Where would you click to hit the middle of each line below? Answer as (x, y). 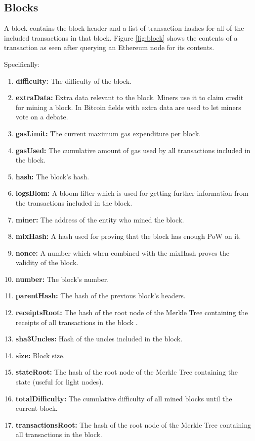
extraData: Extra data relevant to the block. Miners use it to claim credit (129, 97)
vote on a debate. (42, 117)
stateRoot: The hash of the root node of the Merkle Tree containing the (127, 372)
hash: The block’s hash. (52, 176)
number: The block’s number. (62, 279)
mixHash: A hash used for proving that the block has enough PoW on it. (128, 236)
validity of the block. (47, 262)
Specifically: (22, 64)
